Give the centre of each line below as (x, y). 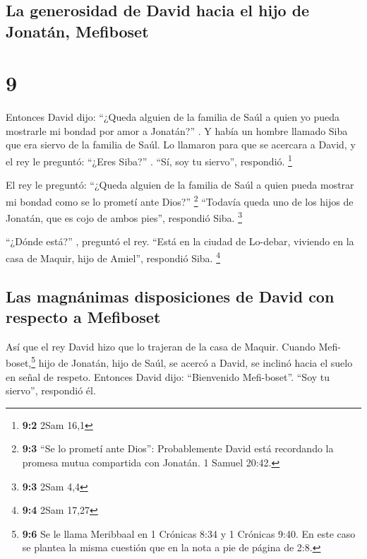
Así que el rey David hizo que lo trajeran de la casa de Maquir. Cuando (161, 346)
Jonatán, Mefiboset (77, 31)
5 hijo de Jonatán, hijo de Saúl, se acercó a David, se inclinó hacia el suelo (192, 362)
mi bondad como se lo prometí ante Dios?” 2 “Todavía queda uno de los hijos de (180, 200)
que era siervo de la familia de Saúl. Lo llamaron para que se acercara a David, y (181, 145)
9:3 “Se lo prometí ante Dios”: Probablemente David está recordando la (178, 448)
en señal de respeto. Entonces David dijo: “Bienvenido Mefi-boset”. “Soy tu (168, 376)
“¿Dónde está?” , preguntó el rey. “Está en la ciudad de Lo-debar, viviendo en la (180, 241)
